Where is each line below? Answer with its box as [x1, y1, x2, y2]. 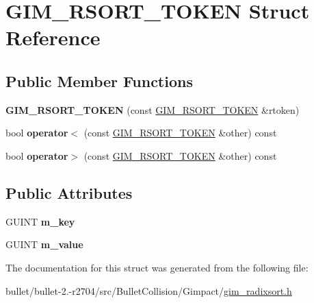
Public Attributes [5, 182, 133, 203]
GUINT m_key [5, 214, 75, 228]
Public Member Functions [5, 70, 193, 91]
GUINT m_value [5, 237, 83, 252]
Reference [5, 23, 101, 51]
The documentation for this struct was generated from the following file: [5, 260, 309, 274]
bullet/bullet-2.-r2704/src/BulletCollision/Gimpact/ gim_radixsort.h [5, 283, 292, 298]
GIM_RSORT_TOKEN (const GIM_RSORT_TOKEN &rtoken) [5, 102, 300, 117]
